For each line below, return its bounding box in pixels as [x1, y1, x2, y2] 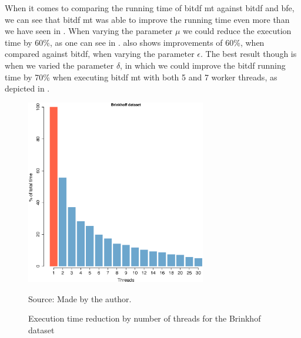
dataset [28, 323, 55, 336]
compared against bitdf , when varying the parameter [5, 48, 195, 60]
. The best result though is [200, 48, 297, 60]
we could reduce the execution [183, 25, 292, 37]
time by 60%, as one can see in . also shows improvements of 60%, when [5, 36, 265, 48]
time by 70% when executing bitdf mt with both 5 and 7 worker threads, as [5, 70, 277, 83]
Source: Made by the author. [28, 292, 132, 305]
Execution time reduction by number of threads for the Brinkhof [28, 312, 261, 325]
